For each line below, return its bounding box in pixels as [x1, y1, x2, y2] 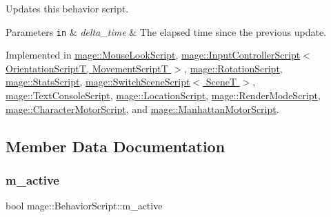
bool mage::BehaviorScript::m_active [6, 198, 163, 213]
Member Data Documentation [6, 135, 225, 156]
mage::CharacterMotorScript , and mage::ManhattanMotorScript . [6, 101, 279, 116]
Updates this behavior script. [6, 1, 129, 15]
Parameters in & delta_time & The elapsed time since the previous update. [6, 24, 326, 39]
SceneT [205, 74, 237, 89]
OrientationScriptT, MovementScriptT [6, 61, 168, 75]
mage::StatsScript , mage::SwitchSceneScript [6, 74, 190, 89]
